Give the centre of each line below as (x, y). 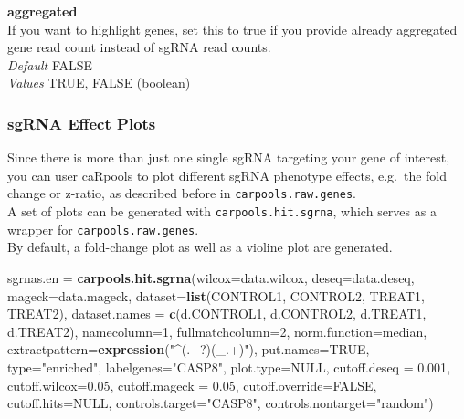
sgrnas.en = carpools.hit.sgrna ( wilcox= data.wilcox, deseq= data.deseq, (211, 277)
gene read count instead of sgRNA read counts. (139, 47)
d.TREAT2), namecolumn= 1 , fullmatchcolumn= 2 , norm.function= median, (217, 331)
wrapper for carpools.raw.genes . (103, 229)
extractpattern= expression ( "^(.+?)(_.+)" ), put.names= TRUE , (189, 349)
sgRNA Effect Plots (82, 123)
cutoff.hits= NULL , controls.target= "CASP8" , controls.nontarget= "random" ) (221, 403)
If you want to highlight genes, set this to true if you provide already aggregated (232, 29)
